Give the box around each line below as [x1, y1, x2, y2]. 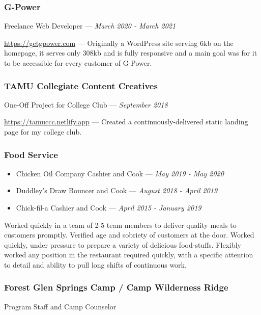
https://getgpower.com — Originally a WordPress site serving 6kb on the [4, 37, 234, 48]
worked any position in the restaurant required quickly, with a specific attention [4, 249, 253, 260]
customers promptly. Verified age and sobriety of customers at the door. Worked [4, 229, 254, 240]
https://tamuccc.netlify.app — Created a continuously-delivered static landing [4, 116, 248, 127]
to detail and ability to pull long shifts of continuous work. [4, 259, 187, 270]
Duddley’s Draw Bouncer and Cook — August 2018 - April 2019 [16, 185, 218, 196]
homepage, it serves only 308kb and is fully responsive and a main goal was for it [4, 47, 257, 58]
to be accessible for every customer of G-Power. [4, 58, 152, 68]
